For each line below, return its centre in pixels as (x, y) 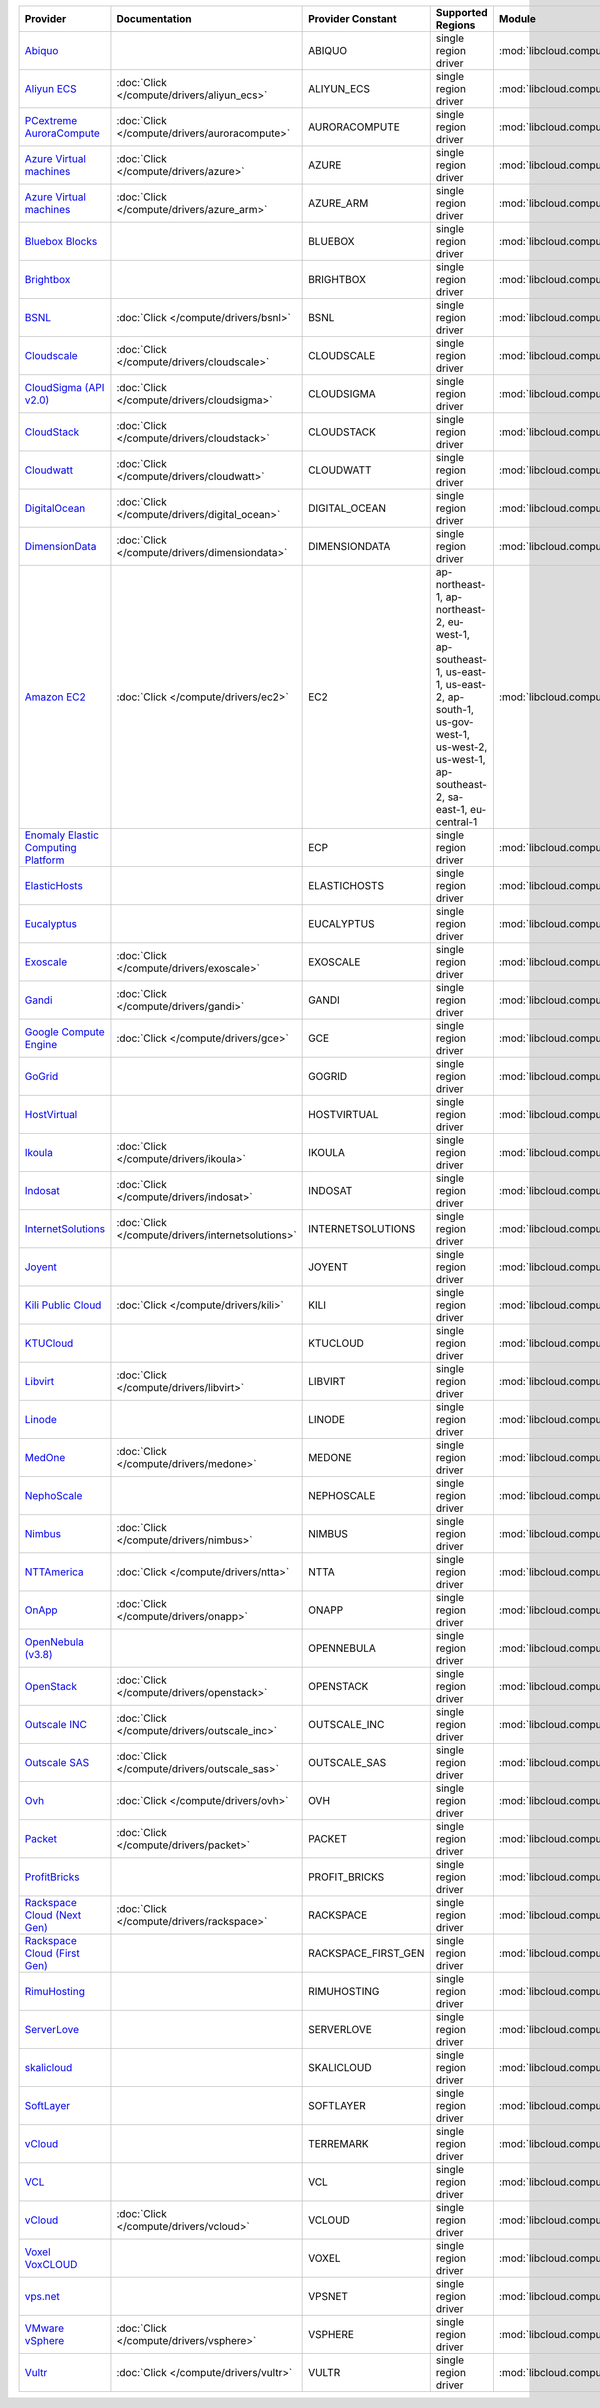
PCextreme (51, 120)
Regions (455, 25)
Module (517, 18)
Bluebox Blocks (61, 241)
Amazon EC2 (55, 697)
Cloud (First (52, 1953)
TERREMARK (338, 2143)
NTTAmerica (54, 1572)
